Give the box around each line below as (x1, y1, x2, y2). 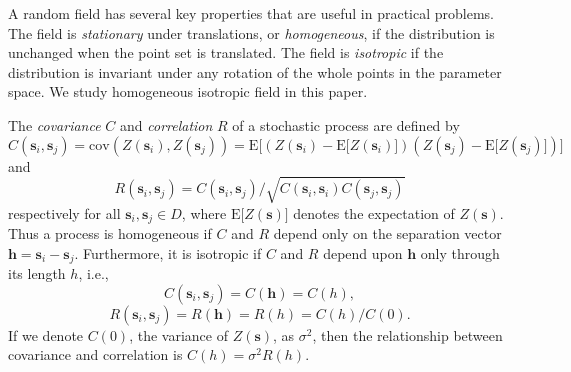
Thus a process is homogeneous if (8, 223, 212, 244)
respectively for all (8, 202, 121, 223)
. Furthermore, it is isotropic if (74, 242, 262, 263)
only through (420, 242, 500, 263)
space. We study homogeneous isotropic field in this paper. (8, 81, 368, 102)
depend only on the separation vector (273, 223, 502, 244)
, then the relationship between (312, 324, 503, 345)
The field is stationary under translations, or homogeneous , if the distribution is (8, 22, 495, 43)
